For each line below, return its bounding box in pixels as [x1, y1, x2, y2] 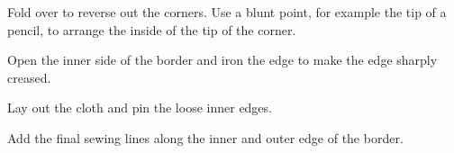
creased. [7, 67, 51, 86]
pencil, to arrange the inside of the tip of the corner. [7, 20, 296, 39]
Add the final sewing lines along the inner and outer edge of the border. [7, 128, 404, 147]
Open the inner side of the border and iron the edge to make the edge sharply [7, 50, 438, 69]
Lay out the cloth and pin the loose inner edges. [7, 98, 272, 117]
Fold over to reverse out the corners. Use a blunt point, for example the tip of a [7, 3, 447, 21]
